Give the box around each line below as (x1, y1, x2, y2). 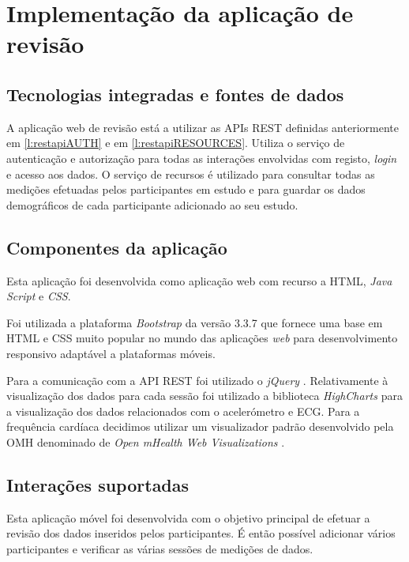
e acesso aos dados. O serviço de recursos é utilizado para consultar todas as (6, 165, 375, 182)
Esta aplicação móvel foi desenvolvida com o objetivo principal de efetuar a (6, 509, 370, 526)
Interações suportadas (6, 472, 189, 496)
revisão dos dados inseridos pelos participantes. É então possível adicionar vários (6, 525, 396, 541)
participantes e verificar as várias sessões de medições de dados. (6, 540, 313, 556)
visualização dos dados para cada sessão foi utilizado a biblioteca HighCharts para (6, 387, 403, 404)
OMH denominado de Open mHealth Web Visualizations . (6, 433, 285, 450)
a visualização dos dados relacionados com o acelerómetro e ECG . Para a (6, 402, 360, 419)
